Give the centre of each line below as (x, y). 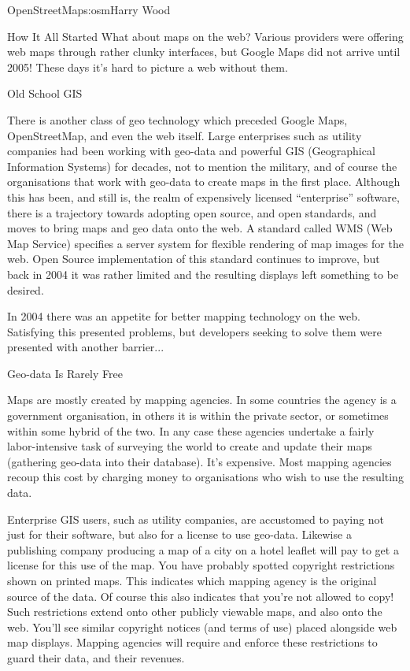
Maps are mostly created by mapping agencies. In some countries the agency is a (202, 400)
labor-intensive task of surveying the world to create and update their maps (190, 446)
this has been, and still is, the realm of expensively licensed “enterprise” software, (203, 196)
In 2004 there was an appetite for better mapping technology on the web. (184, 316)
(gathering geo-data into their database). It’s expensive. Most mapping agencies (199, 461)
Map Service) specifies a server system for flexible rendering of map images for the (205, 243)
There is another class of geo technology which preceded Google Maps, (177, 119)
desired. (26, 289)
